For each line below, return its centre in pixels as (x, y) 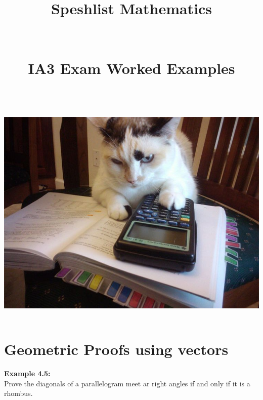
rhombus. (18, 393)
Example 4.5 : (27, 373)
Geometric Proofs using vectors (116, 349)
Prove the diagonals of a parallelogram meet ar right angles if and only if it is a (127, 383)
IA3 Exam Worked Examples (131, 68)
